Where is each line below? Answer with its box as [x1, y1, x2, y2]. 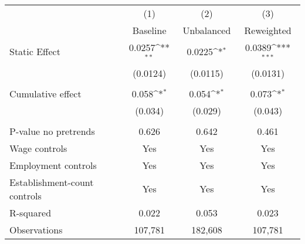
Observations [9, 222, 63, 236]
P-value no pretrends [9, 124, 95, 138]
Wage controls [9, 141, 67, 155]
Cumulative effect [9, 86, 82, 100]
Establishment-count [9, 175, 94, 189]
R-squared [9, 205, 52, 219]
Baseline [132, 23, 167, 37]
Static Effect [9, 45, 60, 59]
